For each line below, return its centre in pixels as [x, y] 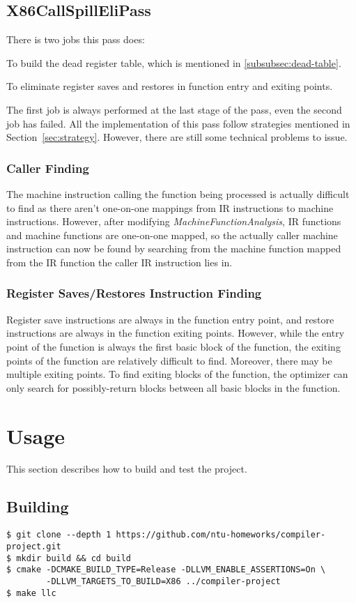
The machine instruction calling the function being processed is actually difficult [178, 193]
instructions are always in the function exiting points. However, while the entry [176, 333]
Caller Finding [48, 168]
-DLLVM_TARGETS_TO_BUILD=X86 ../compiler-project [163, 581]
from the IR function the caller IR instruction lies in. [119, 262]
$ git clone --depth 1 [59, 535]
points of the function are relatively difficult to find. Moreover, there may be [169, 360]
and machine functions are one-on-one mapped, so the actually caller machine [172, 235]
